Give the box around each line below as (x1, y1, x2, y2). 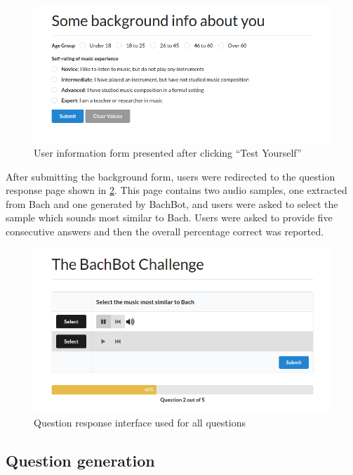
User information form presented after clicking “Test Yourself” (34, 145, 302, 160)
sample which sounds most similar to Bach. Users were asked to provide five (6, 210, 333, 225)
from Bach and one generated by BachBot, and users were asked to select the (6, 196, 338, 211)
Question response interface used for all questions (34, 415, 246, 429)
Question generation (6, 449, 155, 471)
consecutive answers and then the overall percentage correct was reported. (6, 224, 324, 239)
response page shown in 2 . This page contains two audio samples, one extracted (6, 183, 347, 197)
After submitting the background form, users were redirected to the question (6, 169, 335, 183)
